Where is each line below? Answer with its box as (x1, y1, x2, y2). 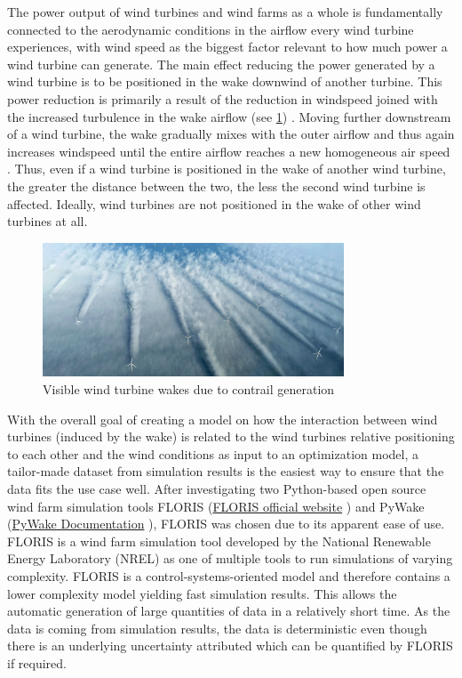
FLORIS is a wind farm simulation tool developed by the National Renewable (7, 531, 431, 550)
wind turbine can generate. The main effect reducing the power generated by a (7, 54, 435, 73)
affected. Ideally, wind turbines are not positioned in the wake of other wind (7, 194, 421, 213)
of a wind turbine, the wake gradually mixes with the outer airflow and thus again (7, 125, 455, 143)
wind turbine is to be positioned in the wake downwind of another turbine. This (7, 72, 442, 91)
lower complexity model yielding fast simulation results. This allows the (7, 584, 397, 602)
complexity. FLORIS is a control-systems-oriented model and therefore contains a (7, 566, 450, 585)
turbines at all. (7, 212, 88, 230)
